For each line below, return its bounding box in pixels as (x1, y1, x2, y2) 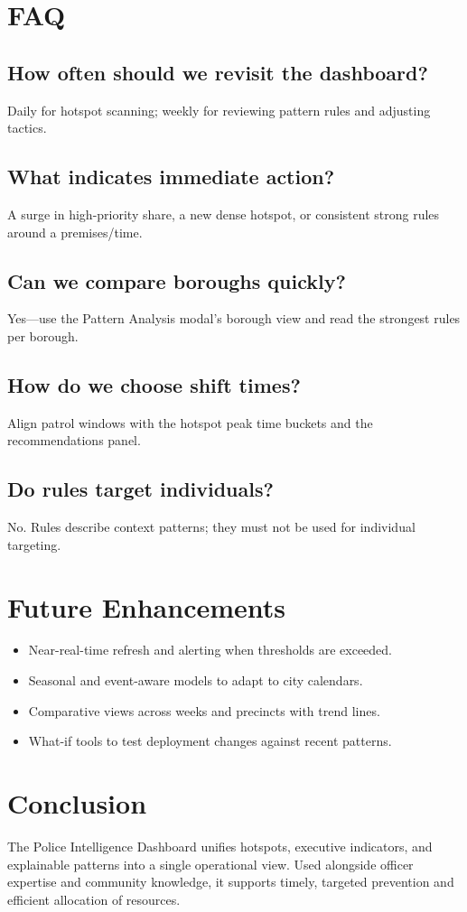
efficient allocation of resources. (7, 889, 181, 908)
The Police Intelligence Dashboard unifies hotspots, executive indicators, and (7, 836, 433, 855)
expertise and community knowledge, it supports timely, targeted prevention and (7, 872, 454, 891)
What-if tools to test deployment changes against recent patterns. (28, 731, 392, 750)
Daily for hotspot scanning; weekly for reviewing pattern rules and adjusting (7, 100, 431, 119)
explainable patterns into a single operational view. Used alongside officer (7, 854, 414, 873)
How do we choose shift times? (7, 370, 301, 398)
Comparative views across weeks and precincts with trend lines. (28, 701, 380, 720)
